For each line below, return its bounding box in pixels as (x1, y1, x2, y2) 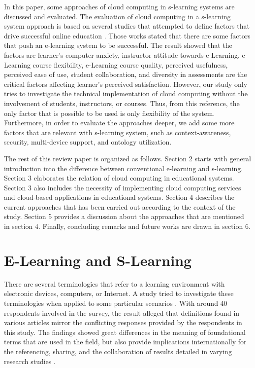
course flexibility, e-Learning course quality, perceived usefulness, (32, 59, 228, 70)
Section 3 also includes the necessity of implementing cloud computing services (4, 182, 241, 192)
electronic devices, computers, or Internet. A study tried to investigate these (4, 288, 234, 298)
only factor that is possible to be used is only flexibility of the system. (4, 108, 215, 118)
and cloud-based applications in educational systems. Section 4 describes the (4, 192, 235, 202)
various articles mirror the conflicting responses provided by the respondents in (4, 317, 242, 328)
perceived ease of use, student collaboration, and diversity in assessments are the (4, 69, 247, 79)
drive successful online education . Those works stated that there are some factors (4, 30, 251, 40)
